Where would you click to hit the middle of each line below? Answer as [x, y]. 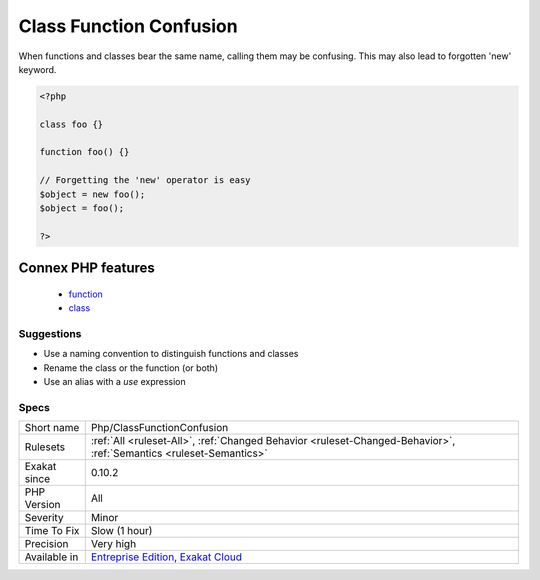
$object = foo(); [82, 208]
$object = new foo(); [92, 194]
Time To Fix [52, 531]
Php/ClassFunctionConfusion [159, 428]
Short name [52, 428]
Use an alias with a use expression [115, 382]
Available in [51, 557]
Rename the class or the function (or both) [131, 367]
